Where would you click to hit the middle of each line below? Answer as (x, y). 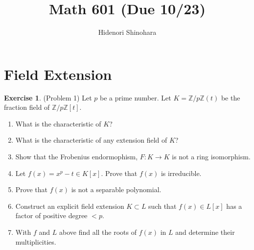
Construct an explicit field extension (70, 206)
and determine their (205, 232)
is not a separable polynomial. (116, 189)
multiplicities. (36, 241)
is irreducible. (181, 173)
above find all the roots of (98, 232)
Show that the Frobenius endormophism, (77, 157)
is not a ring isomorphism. (211, 157)
